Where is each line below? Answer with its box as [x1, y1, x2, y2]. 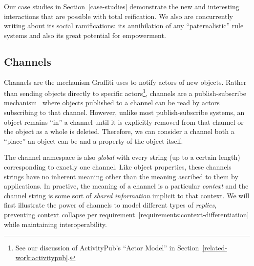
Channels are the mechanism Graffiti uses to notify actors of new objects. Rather [4, 76, 247, 87]
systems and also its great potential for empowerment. [4, 30, 166, 40]
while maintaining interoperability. [4, 219, 107, 229]
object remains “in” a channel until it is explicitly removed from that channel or [4, 116, 244, 127]
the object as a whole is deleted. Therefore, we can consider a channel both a [4, 126, 234, 136]
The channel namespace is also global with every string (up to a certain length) [4, 152, 240, 162]
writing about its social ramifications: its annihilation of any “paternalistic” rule [4, 20, 244, 31]
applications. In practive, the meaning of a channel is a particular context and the [4, 181, 249, 191]
